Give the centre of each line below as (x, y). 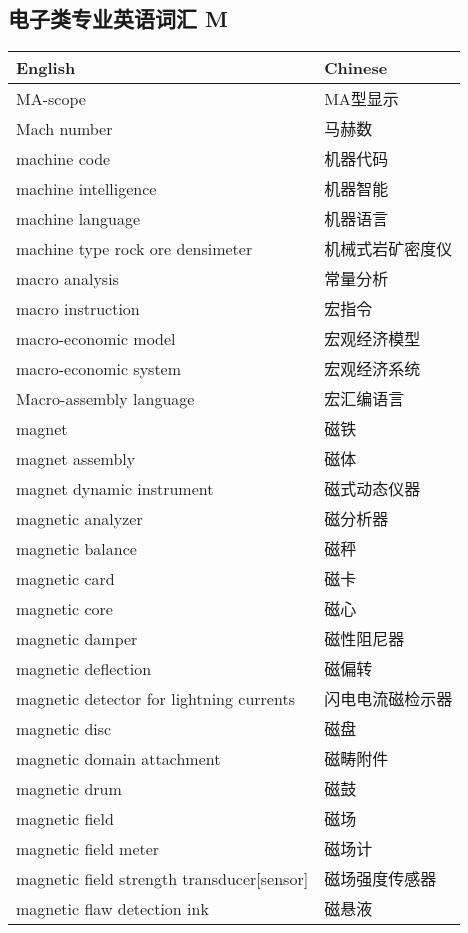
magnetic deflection (84, 668)
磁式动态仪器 (372, 489)
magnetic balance (76, 548)
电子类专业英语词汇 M (118, 18)
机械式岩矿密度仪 (388, 249)
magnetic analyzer (79, 518)
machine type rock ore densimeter (134, 248)
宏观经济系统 (372, 369)
